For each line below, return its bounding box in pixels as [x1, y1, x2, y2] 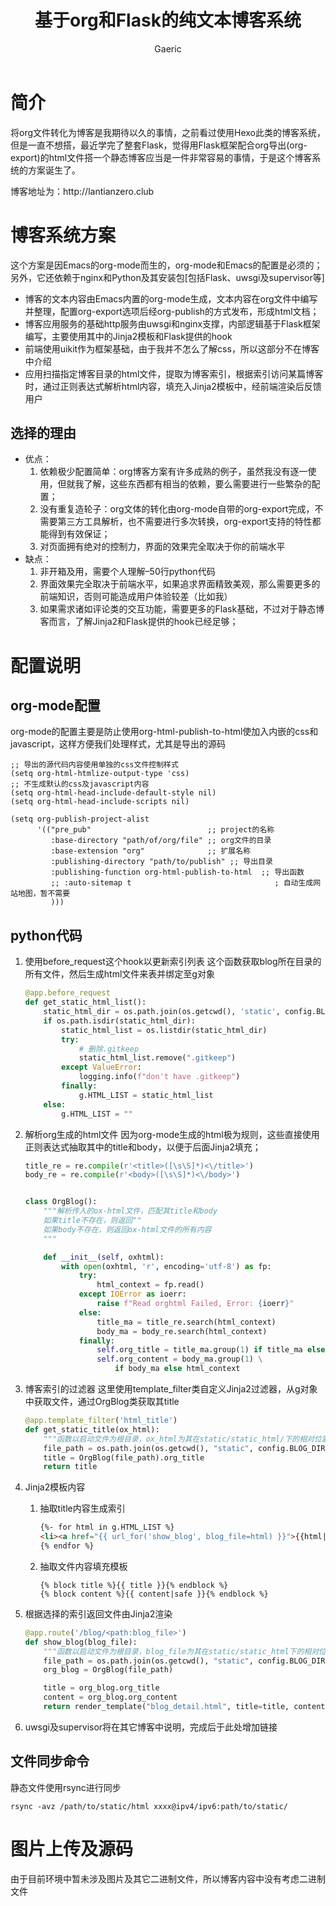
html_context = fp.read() [96, 1280, 205, 1290]
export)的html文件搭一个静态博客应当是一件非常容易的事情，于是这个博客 [10, 151, 313, 163]
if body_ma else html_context [114, 1364, 241, 1374]
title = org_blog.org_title [43, 1683, 160, 1693]
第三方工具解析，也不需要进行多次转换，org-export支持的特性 [57, 516, 313, 528]
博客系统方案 [10, 224, 117, 246]
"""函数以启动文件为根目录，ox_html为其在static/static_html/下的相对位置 [43, 1434, 330, 1444]
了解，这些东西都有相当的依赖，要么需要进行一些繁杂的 [83, 478, 312, 490]
